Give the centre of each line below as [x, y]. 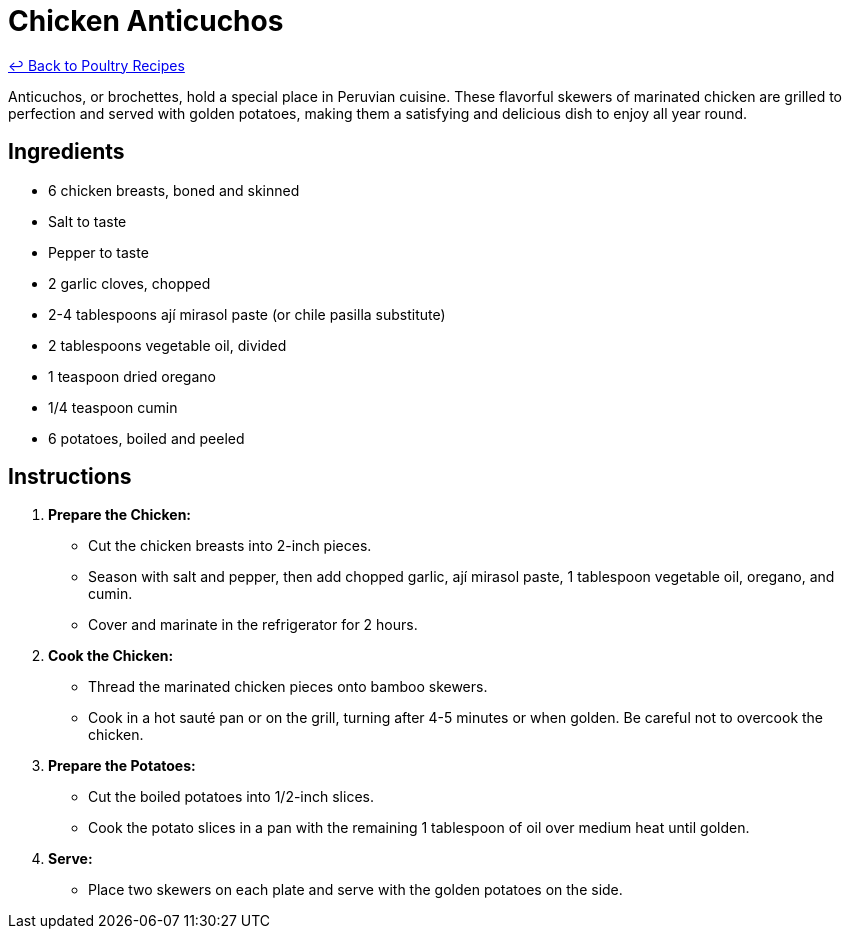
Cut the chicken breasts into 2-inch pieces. [230, 546]
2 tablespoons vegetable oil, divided [167, 345]
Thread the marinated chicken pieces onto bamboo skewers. [288, 687]
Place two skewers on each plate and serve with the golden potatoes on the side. [355, 890]
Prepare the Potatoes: [122, 766]
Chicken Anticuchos [146, 21]
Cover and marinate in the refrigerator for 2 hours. [253, 625]
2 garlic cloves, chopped [129, 283]
